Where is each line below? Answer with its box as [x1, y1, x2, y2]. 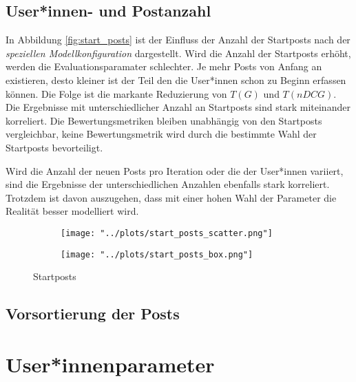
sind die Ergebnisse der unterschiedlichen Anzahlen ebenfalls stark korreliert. [6, 177, 330, 191]
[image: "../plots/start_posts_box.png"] [61, 249, 253, 259]
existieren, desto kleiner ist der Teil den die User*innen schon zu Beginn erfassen [6, 72, 346, 87]
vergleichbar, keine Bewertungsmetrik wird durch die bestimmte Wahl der [6, 127, 317, 141]
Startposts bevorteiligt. [6, 140, 103, 154]
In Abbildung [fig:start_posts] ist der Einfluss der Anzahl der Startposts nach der [6, 32, 350, 47]
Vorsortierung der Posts [6, 303, 180, 324]
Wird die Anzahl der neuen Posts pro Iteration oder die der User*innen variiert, [6, 163, 344, 178]
